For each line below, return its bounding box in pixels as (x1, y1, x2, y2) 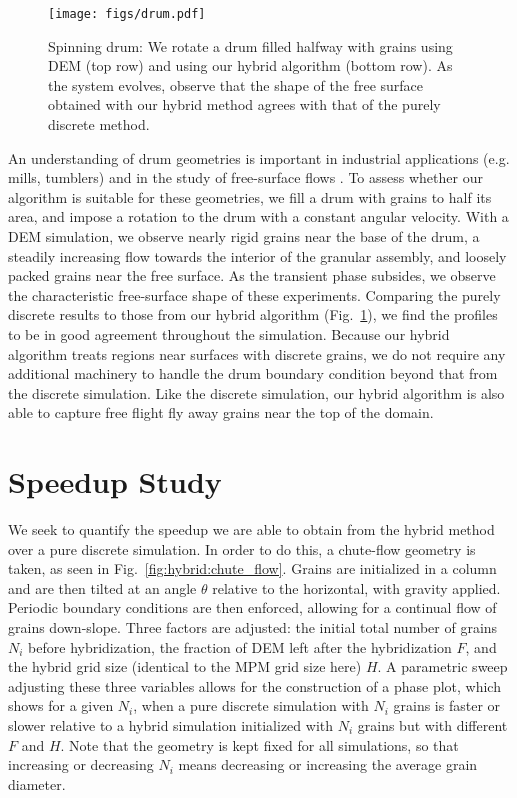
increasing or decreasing (8, 754, 154, 775)
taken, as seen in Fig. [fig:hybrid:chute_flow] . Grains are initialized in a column (8, 558, 497, 579)
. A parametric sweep (377, 656, 508, 677)
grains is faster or (393, 695, 501, 716)
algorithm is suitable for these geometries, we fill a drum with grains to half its (8, 186, 492, 207)
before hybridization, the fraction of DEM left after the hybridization (28, 636, 452, 657)
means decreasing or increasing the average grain (178, 754, 478, 775)
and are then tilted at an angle (8, 577, 197, 598)
